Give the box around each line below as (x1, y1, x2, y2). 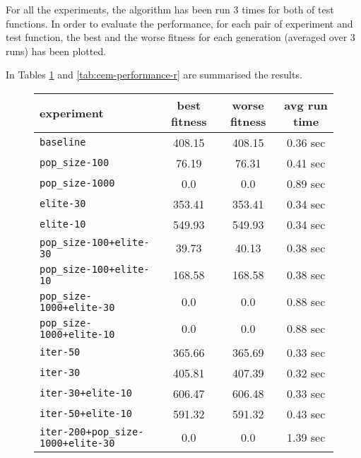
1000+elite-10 (40, 328, 115, 340)
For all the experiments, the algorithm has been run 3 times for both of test (6, 2, 334, 16)
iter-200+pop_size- (40, 425, 144, 438)
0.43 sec (286, 405, 326, 422)
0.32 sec (286, 364, 326, 381)
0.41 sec (286, 154, 326, 171)
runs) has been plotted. (6, 43, 107, 58)
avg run (284, 96, 328, 113)
